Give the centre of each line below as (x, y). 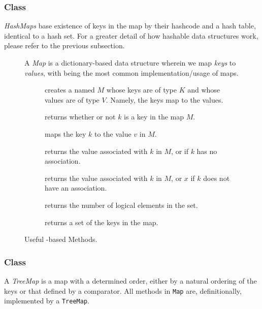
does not (217, 178)
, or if (180, 151)
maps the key (65, 133)
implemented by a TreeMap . (47, 301)
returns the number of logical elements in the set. (121, 205)
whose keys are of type (142, 90)
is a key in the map (154, 117)
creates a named (70, 90)
